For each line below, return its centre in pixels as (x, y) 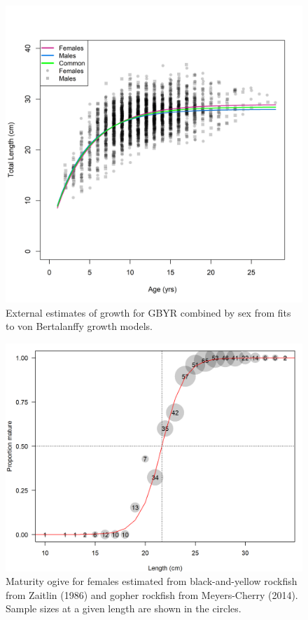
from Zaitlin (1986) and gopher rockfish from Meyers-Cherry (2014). (152, 594)
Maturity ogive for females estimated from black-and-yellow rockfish (152, 581)
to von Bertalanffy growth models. (79, 326)
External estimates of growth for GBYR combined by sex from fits (148, 312)
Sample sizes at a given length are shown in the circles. (124, 608)
